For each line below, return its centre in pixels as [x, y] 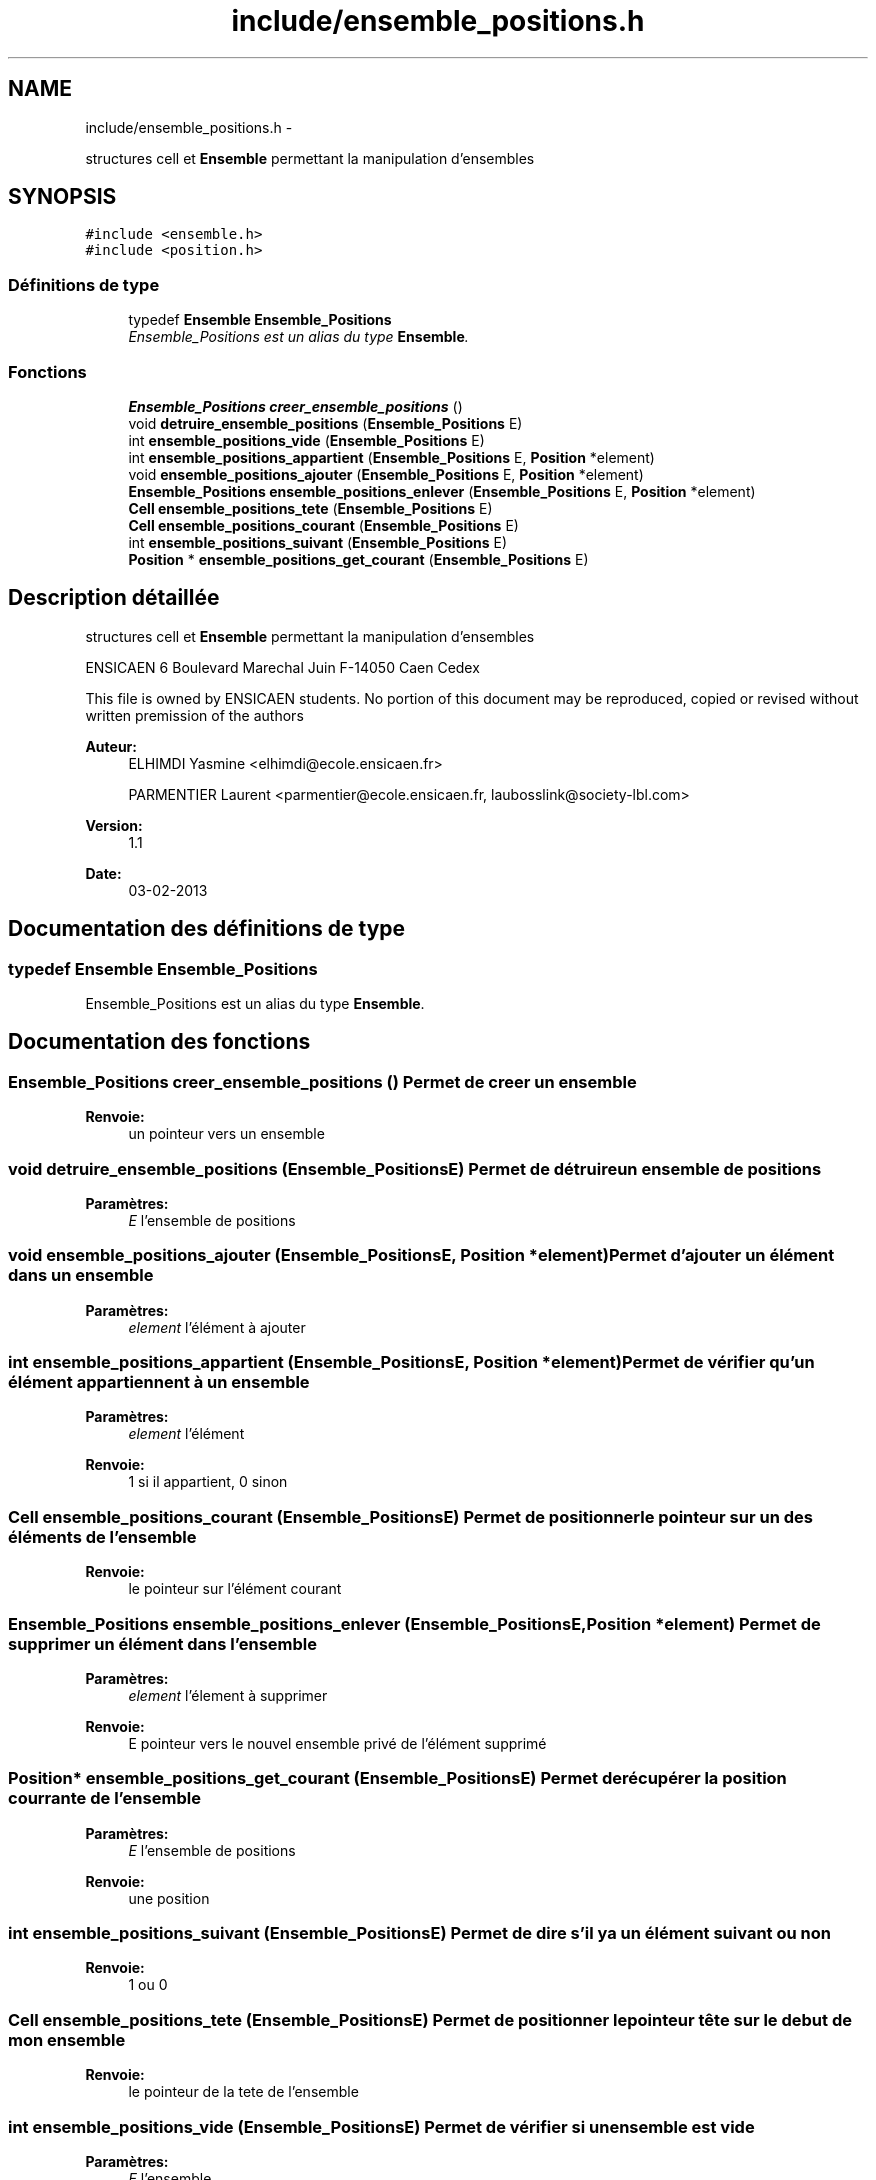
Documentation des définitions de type [207, 929]
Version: [114, 825]
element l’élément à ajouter [217, 1327]
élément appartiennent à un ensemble [159, 1382]
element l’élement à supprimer [228, 1695]
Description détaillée [114, 598]
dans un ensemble [81, 1275]
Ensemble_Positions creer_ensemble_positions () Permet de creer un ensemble [322, 1081]
